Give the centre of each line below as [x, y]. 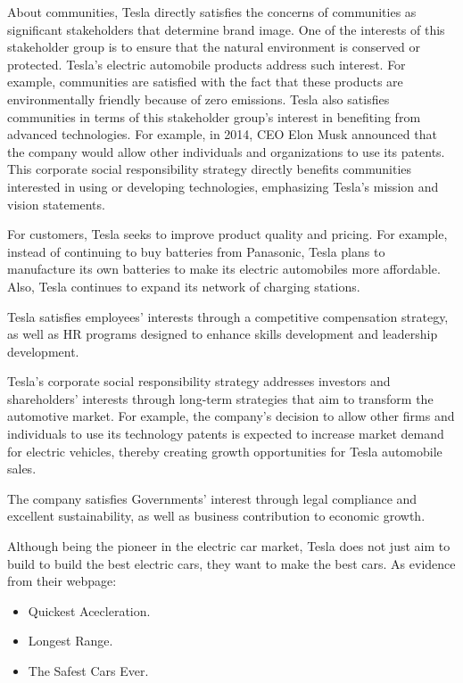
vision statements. [56, 204]
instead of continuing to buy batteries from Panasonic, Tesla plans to [196, 251]
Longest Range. [70, 641]
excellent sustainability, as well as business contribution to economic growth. [216, 516]
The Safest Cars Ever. [88, 671]
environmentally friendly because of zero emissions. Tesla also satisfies [198, 99]
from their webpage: [62, 581]
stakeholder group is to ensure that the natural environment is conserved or [214, 47]
